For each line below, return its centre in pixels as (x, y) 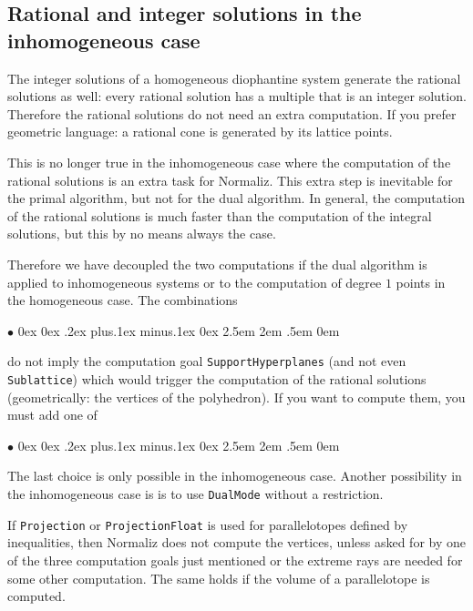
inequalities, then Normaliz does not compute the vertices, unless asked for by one (236, 542)
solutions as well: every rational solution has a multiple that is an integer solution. (237, 96)
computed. (36, 596)
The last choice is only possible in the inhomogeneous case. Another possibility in (235, 476)
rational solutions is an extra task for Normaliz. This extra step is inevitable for (230, 180)
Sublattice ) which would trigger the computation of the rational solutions (217, 378)
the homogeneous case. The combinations (123, 300)
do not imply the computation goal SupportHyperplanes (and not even (207, 361)
